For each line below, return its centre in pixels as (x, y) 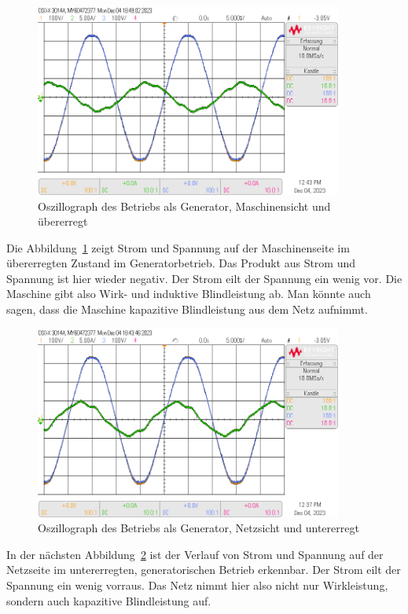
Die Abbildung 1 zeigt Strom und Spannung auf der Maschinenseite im (178, 247)
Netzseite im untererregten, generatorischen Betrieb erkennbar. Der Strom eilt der (204, 570)
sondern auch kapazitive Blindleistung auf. (109, 600)
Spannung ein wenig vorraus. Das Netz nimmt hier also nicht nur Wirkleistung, (197, 585)
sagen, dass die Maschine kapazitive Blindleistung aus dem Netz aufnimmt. (187, 309)
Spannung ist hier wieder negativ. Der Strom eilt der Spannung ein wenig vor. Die (204, 278)
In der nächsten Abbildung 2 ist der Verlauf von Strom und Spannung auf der (195, 554)
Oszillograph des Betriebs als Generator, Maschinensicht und (184, 206)
